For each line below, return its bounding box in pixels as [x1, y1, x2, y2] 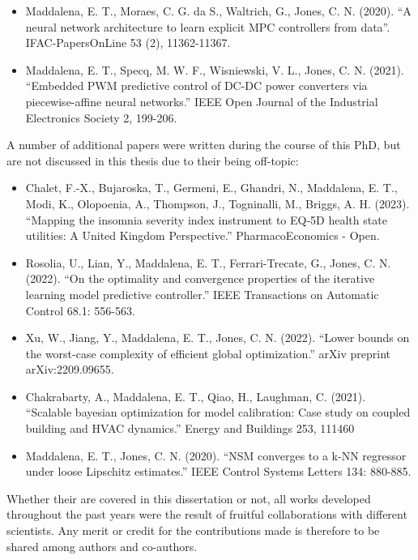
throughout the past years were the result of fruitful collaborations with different [6, 506, 407, 523]
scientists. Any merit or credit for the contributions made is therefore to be [6, 522, 380, 539]
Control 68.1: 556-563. [25, 301, 135, 318]
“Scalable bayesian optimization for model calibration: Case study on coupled [25, 404, 411, 421]
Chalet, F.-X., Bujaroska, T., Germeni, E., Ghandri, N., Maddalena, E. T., [25, 179, 398, 196]
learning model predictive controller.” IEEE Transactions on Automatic [25, 285, 379, 302]
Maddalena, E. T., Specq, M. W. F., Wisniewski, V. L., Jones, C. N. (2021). [25, 61, 404, 78]
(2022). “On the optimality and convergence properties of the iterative [25, 270, 375, 287]
